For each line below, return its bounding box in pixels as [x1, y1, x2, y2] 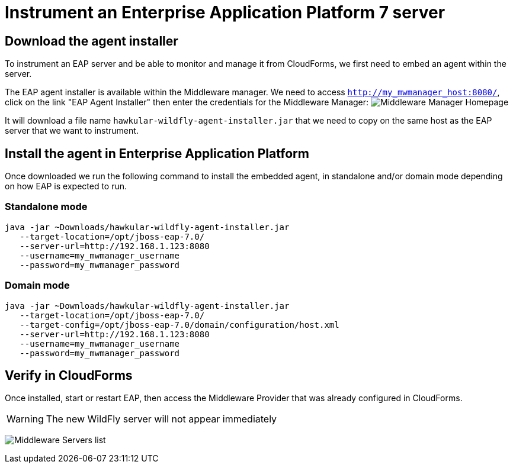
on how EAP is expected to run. [5, 181, 127, 192]
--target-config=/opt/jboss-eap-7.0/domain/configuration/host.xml [20, 319, 339, 330]
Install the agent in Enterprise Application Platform [5, 146, 309, 161]
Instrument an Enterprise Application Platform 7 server [5, 2, 445, 22]
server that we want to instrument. [5, 125, 139, 136]
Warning [7, 413, 44, 425]
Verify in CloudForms [5, 367, 133, 383]
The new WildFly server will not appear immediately [46, 413, 277, 425]
